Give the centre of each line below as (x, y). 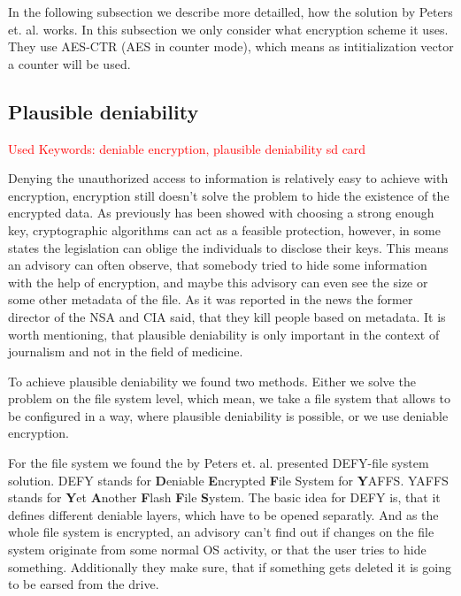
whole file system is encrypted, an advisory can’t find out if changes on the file (221, 532)
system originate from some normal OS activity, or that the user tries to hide (217, 550)
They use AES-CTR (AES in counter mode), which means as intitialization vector (231, 46)
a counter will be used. (69, 63)
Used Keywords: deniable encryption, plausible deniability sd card (187, 148)
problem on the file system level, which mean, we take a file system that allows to (230, 398)
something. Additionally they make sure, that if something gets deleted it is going (230, 566)
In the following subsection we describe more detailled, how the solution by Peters (230, 11)
